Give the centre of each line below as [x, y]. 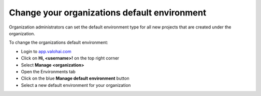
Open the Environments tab [48, 71]
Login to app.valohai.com [46, 51]
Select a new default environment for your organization [76, 85]
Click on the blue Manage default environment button [75, 78]
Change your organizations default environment [108, 13]
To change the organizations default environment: [58, 42]
